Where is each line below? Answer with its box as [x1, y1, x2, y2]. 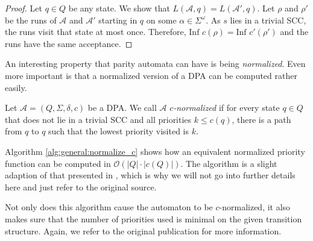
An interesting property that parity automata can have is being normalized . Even [5, 57, 306, 70]
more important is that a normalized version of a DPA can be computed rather [5, 69, 297, 81]
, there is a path [232, 113, 291, 125]
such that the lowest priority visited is [48, 125, 189, 137]
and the [280, 25, 309, 38]
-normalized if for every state [173, 101, 280, 114]
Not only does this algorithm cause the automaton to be [5, 201, 213, 213]
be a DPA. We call [87, 101, 157, 114]
